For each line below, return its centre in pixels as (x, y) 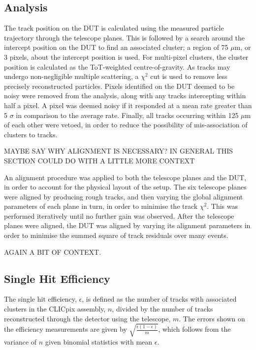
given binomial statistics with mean (99, 341)
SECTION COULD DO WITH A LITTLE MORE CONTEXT (99, 160)
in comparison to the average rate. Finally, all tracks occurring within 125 (127, 115)
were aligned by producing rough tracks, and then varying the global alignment (124, 196)
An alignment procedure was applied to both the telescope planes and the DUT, (125, 177)
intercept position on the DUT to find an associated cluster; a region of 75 (116, 47)
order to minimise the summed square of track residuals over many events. (116, 235)
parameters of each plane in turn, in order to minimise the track (101, 206)
